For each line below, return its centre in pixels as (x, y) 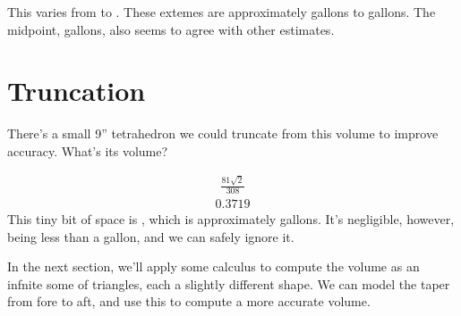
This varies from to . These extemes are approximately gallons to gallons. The (222, 12)
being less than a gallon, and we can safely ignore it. (151, 236)
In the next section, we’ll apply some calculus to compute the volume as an (213, 266)
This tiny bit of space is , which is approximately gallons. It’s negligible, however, (231, 219)
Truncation (77, 91)
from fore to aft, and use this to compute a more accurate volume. (189, 301)
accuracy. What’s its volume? (88, 150)
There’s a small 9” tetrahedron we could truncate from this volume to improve (223, 133)
